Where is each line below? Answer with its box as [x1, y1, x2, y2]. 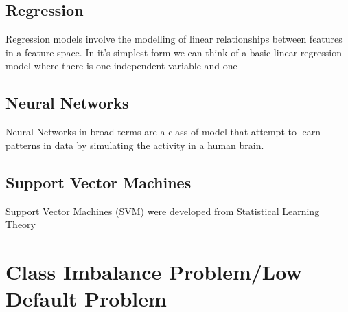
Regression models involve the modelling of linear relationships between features [5, 32, 343, 46]
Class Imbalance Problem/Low [5, 257, 302, 285]
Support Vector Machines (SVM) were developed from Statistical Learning [5, 203, 320, 218]
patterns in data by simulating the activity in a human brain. [5, 137, 264, 152]
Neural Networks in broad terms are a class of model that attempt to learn [5, 124, 321, 139]
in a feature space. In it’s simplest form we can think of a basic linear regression [5, 45, 342, 59]
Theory [5, 217, 36, 232]
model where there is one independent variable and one [5, 58, 237, 73]
